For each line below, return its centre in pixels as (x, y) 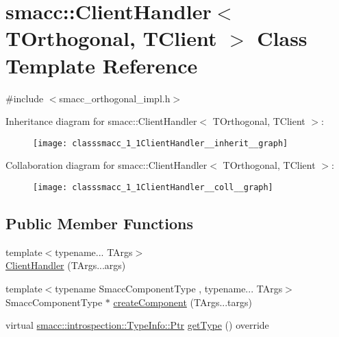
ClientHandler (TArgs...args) (66, 265)
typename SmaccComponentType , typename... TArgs (169, 288)
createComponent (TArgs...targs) (183, 302)
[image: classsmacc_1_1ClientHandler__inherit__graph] (161, 143)
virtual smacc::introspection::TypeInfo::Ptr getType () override (137, 325)
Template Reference (102, 65)
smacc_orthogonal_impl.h (115, 98)
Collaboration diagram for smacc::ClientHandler (106, 165)
